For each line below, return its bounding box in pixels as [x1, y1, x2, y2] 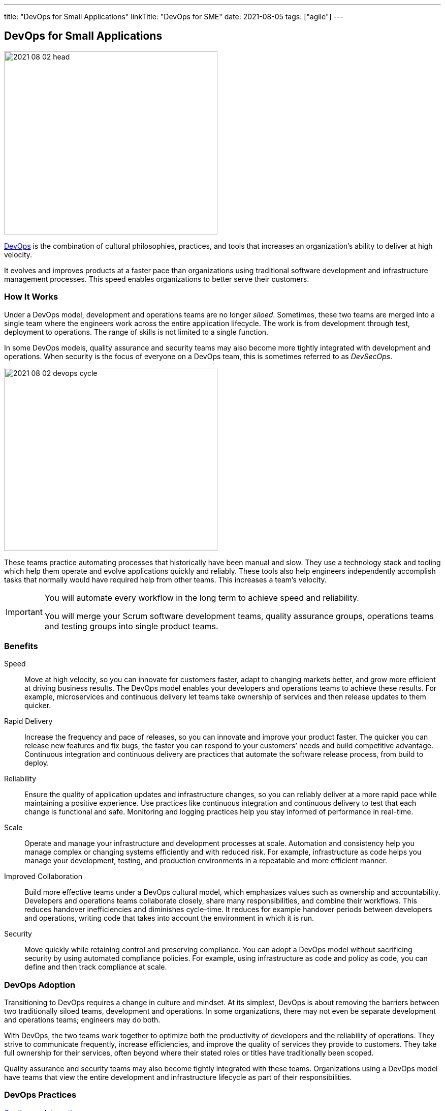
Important [6, 606, 43, 617]
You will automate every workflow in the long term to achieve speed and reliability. [44, 592, 359, 603]
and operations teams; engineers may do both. [4, 1015, 161, 1025]
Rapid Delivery [4, 717, 53, 726]
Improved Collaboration [4, 872, 83, 881]
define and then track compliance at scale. [24, 962, 167, 972]
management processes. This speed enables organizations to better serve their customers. [4, 274, 309, 283]
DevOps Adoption [4, 979, 76, 990]
